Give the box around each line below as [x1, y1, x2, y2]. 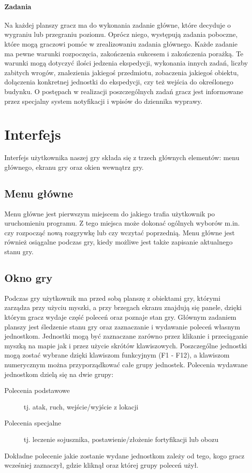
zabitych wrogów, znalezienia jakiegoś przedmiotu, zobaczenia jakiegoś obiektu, [4, 67, 239, 77]
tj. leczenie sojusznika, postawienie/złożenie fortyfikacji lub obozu [24, 434, 219, 444]
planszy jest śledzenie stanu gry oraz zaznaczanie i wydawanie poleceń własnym [4, 321, 240, 331]
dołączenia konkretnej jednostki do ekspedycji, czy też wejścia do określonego [4, 77, 234, 87]
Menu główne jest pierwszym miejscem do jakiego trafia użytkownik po [4, 208, 215, 218]
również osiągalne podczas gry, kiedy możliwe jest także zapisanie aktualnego [4, 237, 233, 247]
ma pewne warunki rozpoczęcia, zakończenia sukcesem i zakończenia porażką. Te [4, 48, 244, 58]
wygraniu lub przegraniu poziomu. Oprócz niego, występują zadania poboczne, [4, 29, 238, 39]
